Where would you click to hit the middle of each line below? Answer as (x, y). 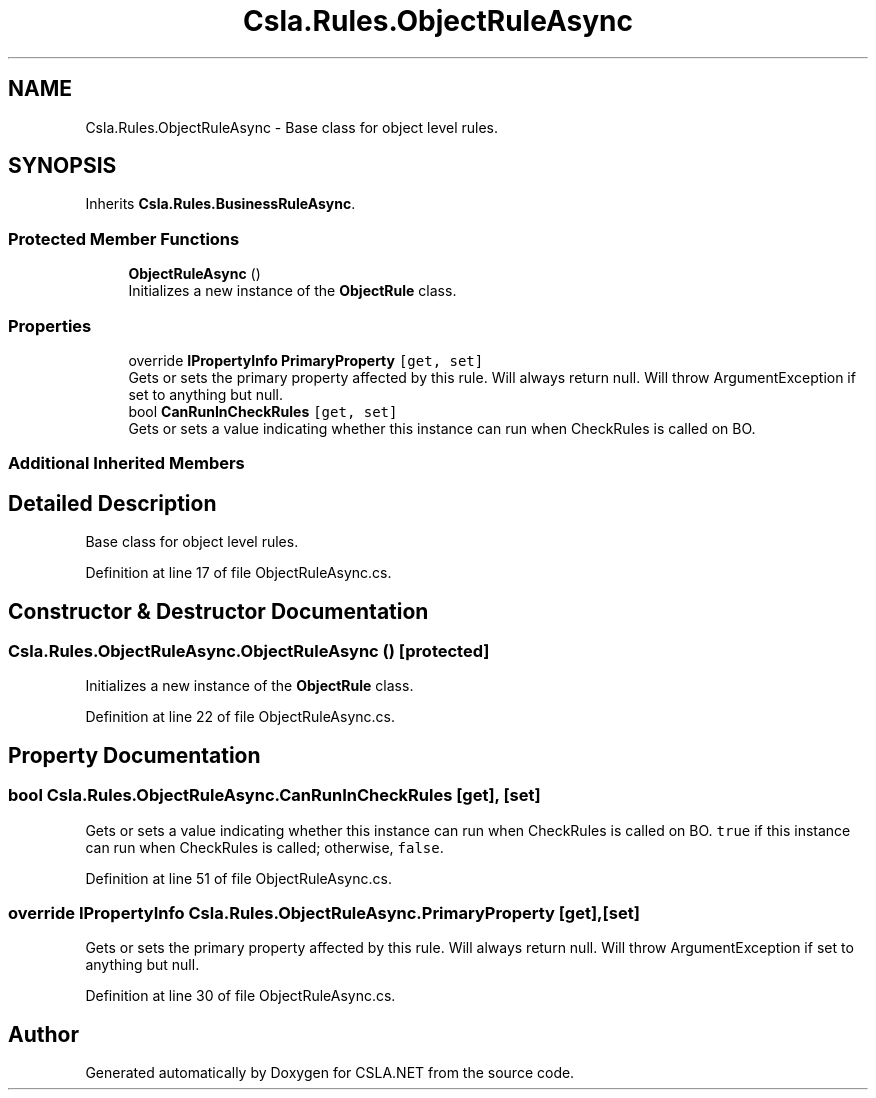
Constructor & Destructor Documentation (218, 611)
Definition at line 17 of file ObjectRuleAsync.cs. (238, 573)
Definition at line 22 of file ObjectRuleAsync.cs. (240, 717)
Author (43, 1034)
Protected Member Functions (124, 238)
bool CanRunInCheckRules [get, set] (263, 411)
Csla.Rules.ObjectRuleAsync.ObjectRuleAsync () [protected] (249, 651)
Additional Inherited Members (126, 463)
